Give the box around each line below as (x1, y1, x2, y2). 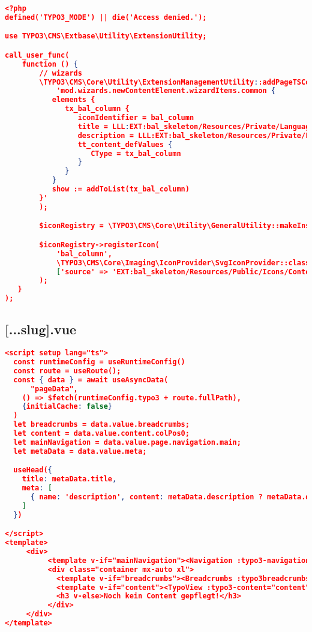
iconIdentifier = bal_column (77, 113, 194, 122)
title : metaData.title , (22, 475, 117, 484)
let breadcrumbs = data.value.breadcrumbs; (13, 420, 190, 429)
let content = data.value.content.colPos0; (13, 429, 190, 438)
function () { (22, 59, 78, 68)
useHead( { (13, 466, 52, 475)
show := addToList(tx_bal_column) (52, 185, 190, 194)
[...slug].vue (5, 320, 77, 339)
